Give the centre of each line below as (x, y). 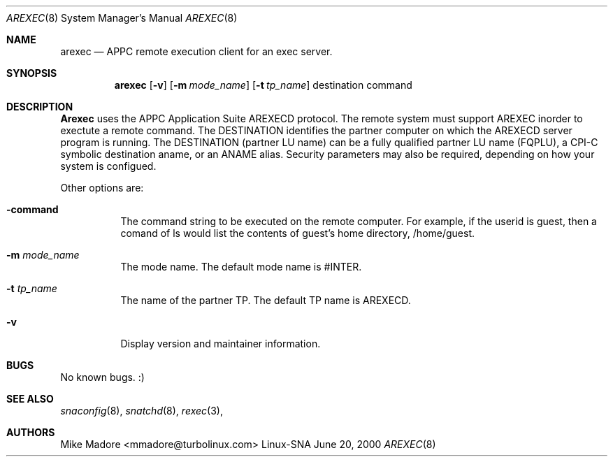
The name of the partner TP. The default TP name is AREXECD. (266, 300)
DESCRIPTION (40, 107)
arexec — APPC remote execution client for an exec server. (196, 51)
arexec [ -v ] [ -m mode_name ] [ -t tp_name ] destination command (263, 85)
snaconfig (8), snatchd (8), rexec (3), (142, 411)
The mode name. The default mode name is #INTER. (241, 267)
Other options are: (102, 188)
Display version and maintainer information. (221, 344)
